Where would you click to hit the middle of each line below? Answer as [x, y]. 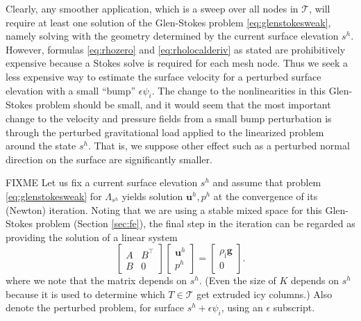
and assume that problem [267, 182]
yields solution [152, 196]
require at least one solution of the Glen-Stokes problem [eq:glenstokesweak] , [168, 22]
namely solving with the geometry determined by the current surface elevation [172, 36]
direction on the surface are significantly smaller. [109, 159]
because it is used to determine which [85, 294]
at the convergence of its [266, 196]
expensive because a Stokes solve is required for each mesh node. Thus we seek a [177, 63]
